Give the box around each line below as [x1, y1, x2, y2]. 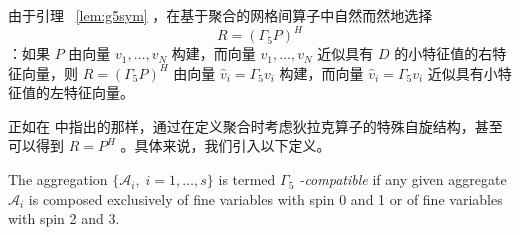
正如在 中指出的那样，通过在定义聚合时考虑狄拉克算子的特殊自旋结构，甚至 [8, 115, 503, 136]
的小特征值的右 [394, 43, 493, 64]
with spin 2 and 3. [8, 208, 120, 229]
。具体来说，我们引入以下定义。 [120, 135, 331, 156]
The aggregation [8, 169, 108, 190]
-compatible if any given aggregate [299, 169, 507, 190]
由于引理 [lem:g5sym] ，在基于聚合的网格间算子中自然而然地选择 [8, 5, 433, 25]
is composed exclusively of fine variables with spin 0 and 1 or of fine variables [28, 188, 503, 209]
